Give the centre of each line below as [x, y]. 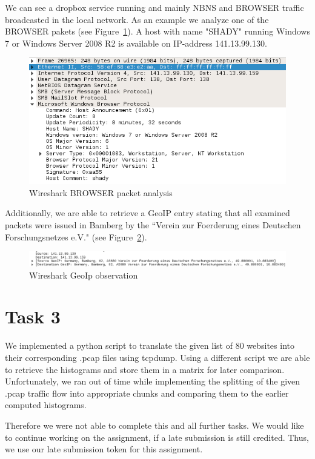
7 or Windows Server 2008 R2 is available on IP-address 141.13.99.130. [136, 43]
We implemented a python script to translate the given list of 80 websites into [150, 345]
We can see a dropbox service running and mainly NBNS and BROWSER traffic [154, 7]
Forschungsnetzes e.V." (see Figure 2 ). [76, 236]
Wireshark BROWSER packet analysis [101, 192]
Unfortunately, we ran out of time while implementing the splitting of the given [153, 381]
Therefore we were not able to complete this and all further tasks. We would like [154, 425]
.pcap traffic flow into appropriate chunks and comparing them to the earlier [147, 393]
